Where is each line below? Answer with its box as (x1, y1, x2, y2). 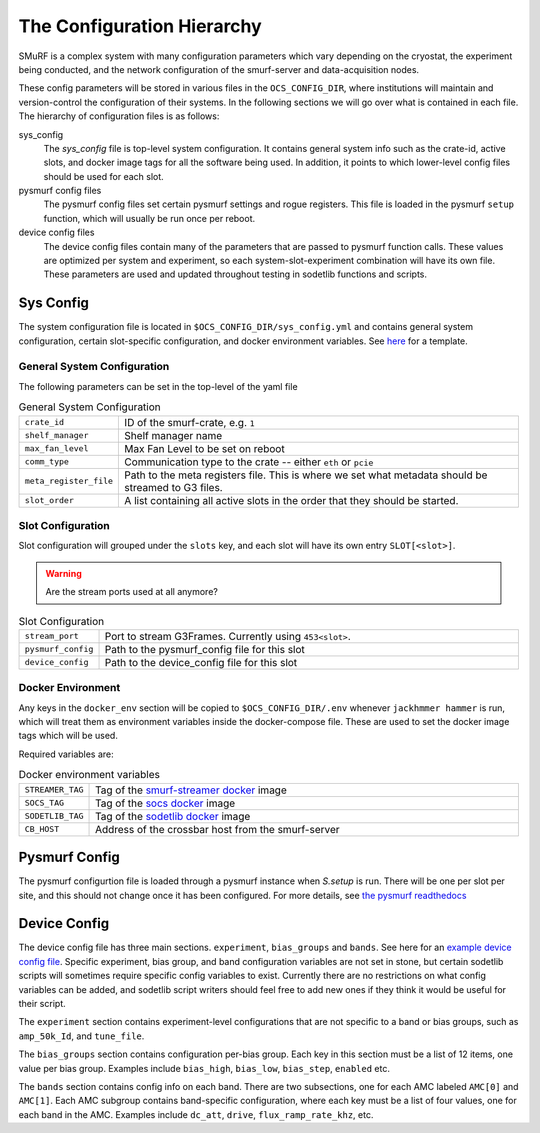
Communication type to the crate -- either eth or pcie (124, 455, 374, 469)
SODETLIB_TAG (24, 811, 84, 822)
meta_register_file (24, 476, 114, 487)
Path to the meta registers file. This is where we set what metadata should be (124, 468, 488, 482)
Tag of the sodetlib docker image (95, 809, 251, 823)
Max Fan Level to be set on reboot (124, 441, 285, 455)
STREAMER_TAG (24, 785, 84, 795)
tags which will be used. (18, 730, 119, 742)
